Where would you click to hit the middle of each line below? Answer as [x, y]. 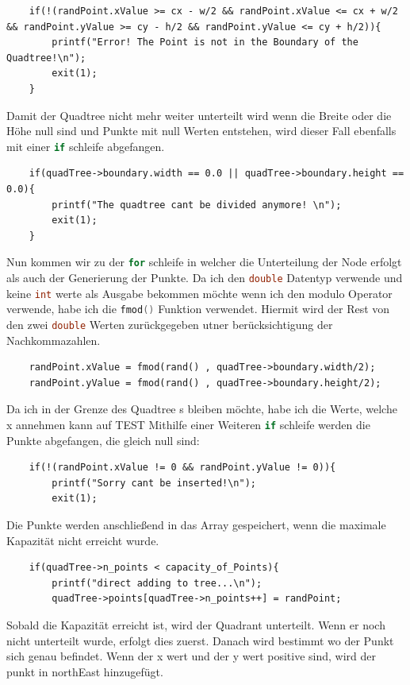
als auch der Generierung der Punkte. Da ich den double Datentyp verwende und [205, 278]
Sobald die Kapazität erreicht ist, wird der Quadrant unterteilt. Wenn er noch [196, 625]
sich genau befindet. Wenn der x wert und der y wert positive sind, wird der [191, 656]
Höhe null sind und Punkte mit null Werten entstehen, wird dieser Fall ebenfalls [201, 131]
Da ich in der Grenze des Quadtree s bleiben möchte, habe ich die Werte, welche [202, 409]
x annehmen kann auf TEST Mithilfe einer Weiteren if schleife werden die [188, 425]
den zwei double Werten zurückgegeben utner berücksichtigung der [170, 324]
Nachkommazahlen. [54, 340]
